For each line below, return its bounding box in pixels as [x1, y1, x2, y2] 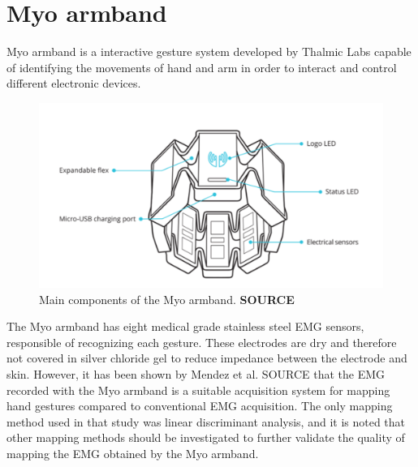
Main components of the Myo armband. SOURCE [39, 290, 295, 307]
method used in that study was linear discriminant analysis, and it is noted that [6, 413, 406, 430]
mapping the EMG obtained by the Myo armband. [6, 444, 259, 461]
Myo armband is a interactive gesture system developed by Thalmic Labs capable [6, 43, 412, 60]
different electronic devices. [6, 75, 141, 92]
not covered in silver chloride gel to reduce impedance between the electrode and [6, 349, 407, 366]
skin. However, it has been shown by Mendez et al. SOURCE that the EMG [6, 366, 386, 383]
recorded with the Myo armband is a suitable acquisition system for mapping [6, 381, 390, 398]
